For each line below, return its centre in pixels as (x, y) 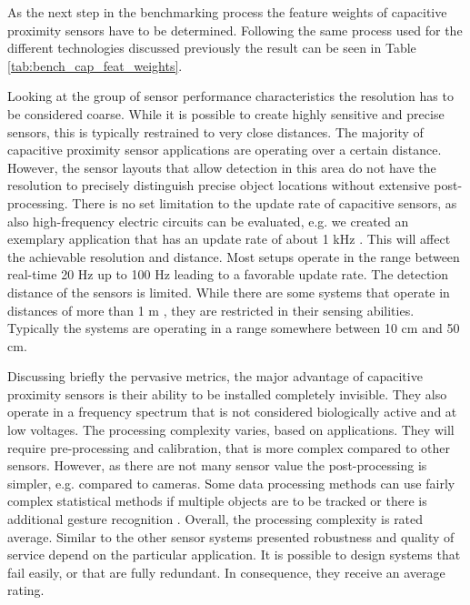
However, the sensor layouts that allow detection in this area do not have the (222, 167)
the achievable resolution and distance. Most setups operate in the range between (234, 256)
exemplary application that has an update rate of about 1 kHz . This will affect (229, 239)
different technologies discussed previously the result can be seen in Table (212, 48)
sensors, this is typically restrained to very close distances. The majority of (215, 131)
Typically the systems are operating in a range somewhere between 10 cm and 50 (234, 328)
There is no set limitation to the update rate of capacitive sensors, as (265, 202)
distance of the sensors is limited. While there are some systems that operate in (229, 292)
